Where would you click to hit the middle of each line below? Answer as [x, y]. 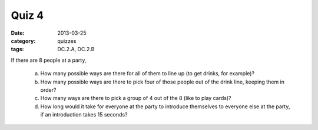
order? [48, 90]
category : [23, 41]
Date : [18, 33]
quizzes [67, 41]
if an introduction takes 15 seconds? [84, 115]
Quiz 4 [27, 15]
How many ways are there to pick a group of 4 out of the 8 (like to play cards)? [136, 98]
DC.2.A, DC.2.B [76, 49]
